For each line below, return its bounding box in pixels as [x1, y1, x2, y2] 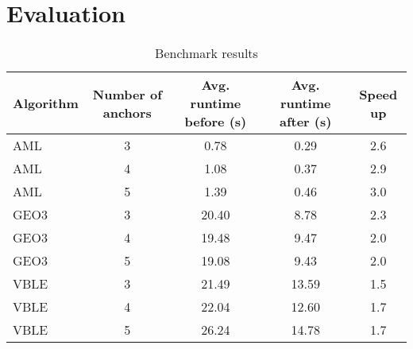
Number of [92, 84, 162, 103]
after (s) [279, 112, 332, 131]
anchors [102, 103, 152, 122]
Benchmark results [155, 44, 258, 63]
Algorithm [13, 94, 79, 113]
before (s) [184, 112, 247, 131]
